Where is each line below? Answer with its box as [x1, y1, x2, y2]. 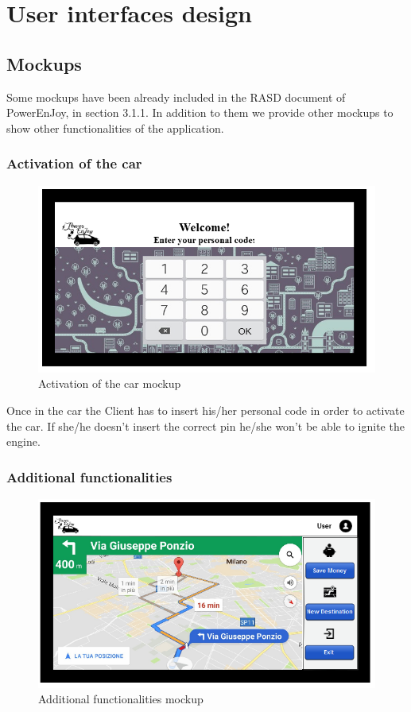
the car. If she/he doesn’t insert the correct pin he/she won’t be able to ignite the [6, 417, 405, 434]
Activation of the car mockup [38, 375, 181, 392]
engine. [6, 433, 41, 450]
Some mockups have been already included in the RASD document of [6, 88, 346, 105]
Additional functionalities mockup [38, 691, 204, 707]
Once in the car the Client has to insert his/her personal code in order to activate [6, 401, 405, 418]
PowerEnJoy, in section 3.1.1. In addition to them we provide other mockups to [6, 104, 394, 121]
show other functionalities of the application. [6, 119, 224, 136]
